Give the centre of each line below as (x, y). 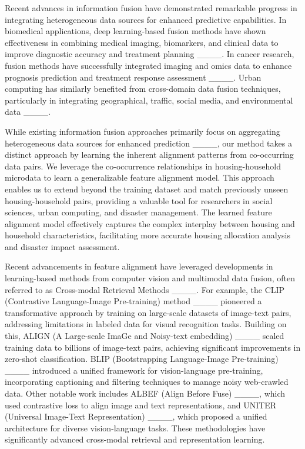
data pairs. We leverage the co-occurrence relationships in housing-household (143, 166)
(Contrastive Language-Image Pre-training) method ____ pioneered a (133, 301)
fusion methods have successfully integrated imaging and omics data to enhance (148, 65)
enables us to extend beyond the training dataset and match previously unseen (147, 189)
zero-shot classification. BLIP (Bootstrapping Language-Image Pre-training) (142, 359)
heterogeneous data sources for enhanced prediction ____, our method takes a (148, 143)
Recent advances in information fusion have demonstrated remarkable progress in (151, 8)
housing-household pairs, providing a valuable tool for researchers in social (139, 200)
